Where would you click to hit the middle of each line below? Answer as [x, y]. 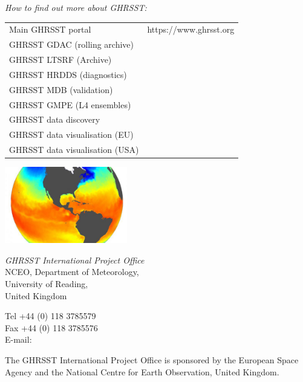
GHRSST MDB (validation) [61, 89]
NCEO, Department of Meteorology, [72, 272]
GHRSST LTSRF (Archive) [60, 60]
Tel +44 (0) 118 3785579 [50, 316]
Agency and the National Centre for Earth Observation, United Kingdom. [142, 371]
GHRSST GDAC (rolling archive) [72, 44]
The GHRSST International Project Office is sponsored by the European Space [152, 359]
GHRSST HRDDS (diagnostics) [68, 74]
